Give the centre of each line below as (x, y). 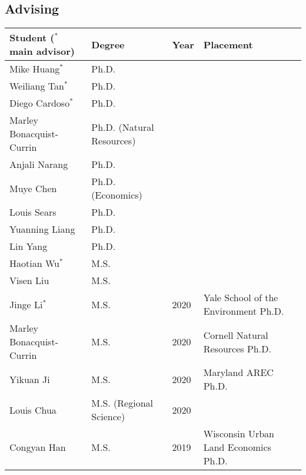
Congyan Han (38, 447)
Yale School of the (241, 298)
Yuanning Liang (42, 229)
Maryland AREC (238, 372)
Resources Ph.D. (237, 348)
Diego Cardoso (40, 103)
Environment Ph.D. (244, 311)
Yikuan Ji (30, 379)
